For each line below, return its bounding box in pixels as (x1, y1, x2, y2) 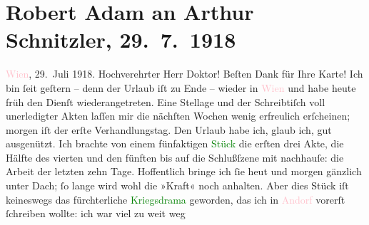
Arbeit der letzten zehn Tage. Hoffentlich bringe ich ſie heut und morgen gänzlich (6, 164, 362, 179)
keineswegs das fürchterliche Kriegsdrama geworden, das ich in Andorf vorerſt (6, 192, 345, 206)
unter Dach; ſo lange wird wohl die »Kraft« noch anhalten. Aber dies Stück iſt (6, 178, 349, 193)
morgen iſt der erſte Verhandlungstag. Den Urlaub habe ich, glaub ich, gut (6, 122, 332, 137)
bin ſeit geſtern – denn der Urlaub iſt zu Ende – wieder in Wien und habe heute (6, 80, 356, 95)
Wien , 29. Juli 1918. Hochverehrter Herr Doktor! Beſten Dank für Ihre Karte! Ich (6, 66, 363, 81)
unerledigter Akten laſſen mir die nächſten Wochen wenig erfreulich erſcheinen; (6, 108, 350, 123)
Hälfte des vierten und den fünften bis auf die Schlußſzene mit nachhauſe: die (6, 150, 344, 164)
